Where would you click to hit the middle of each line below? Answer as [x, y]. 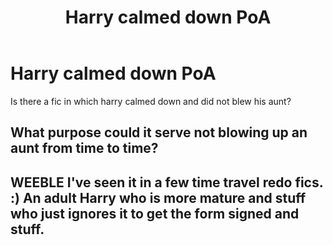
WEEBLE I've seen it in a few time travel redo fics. [167, 182]
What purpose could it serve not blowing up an [159, 132]
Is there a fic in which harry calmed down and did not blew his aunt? [151, 101]
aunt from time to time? [84, 148]
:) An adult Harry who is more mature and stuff [158, 197]
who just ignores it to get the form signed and [155, 213]
